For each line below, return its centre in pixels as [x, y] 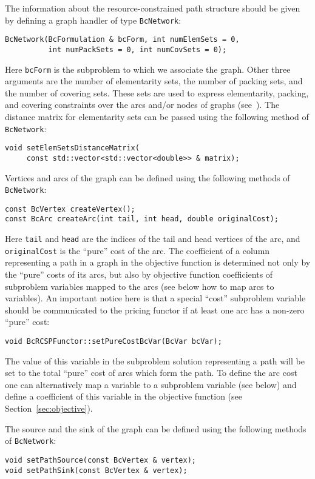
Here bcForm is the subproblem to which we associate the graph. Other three [148, 69]
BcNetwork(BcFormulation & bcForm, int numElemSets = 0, [122, 40]
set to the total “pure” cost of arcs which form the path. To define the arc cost [151, 373]
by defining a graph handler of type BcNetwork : [93, 20]
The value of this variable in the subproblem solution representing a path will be [155, 360]
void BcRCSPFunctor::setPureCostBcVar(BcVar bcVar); [113, 341]
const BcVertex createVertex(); [70, 209]
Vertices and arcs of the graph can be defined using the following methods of [147, 177]
